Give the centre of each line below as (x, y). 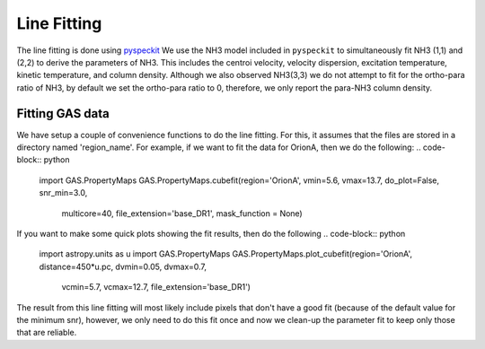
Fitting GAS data (63, 113)
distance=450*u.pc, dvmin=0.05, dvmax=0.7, (123, 266)
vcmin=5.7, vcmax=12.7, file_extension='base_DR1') (156, 287)
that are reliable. (47, 333)
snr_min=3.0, (63, 193)
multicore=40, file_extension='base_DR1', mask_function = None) (182, 213)
